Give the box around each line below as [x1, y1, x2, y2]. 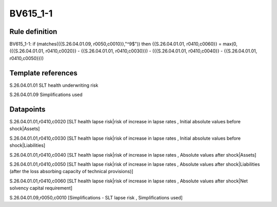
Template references [9, 68, 78, 77]
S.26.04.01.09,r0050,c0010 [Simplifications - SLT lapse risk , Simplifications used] [9, 194, 183, 200]
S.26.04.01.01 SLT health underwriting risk [9, 82, 98, 88]
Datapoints [9, 105, 46, 114]
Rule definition [9, 27, 57, 36]
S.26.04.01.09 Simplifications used [9, 91, 83, 98]
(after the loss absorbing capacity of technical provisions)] [9, 168, 133, 175]
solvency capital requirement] [9, 185, 73, 191]
